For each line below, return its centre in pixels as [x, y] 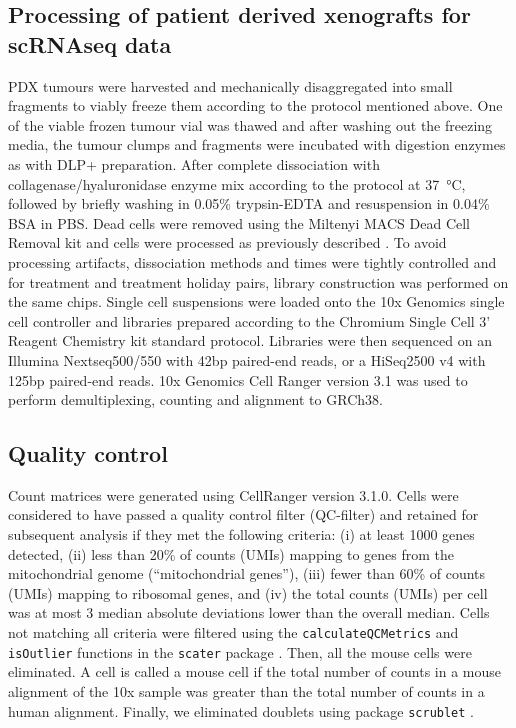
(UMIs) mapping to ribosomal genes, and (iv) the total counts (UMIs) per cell [248, 592]
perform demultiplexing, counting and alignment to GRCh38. [195, 399]
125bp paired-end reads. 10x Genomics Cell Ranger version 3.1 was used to [238, 379]
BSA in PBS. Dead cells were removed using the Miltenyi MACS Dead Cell [239, 222]
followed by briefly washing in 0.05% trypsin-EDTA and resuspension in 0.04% [249, 203]
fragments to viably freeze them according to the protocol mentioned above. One [255, 105]
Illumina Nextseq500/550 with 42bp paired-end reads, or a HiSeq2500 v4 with [247, 359]
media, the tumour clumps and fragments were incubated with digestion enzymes [257, 144]
